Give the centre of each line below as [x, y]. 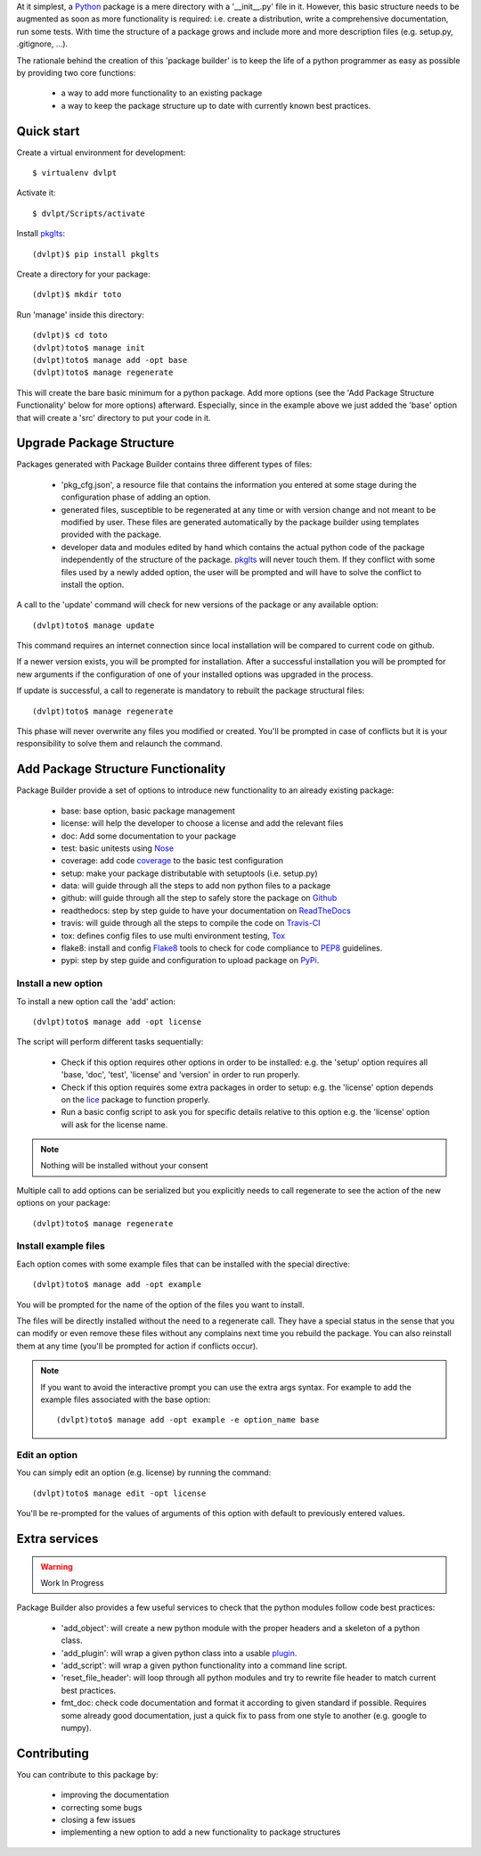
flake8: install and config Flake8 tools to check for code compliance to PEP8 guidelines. [222, 948]
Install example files [61, 1246]
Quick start [48, 131]
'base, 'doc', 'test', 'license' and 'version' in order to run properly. [180, 1075]
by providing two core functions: [76, 72]
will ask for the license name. [114, 1125]
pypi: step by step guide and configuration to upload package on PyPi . [190, 961]
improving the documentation [115, 1795]
